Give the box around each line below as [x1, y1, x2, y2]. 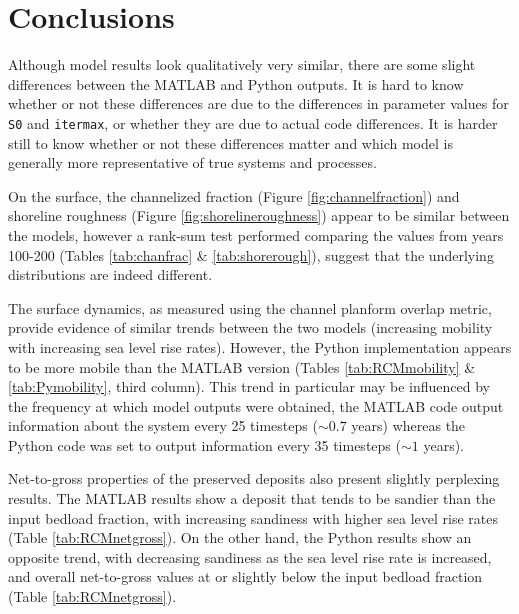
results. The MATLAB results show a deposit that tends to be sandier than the [8, 488, 496, 509]
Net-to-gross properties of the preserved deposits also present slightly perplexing [8, 468, 500, 489]
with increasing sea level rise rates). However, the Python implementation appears [8, 336, 512, 357]
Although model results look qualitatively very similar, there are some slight [8, 54, 476, 75]
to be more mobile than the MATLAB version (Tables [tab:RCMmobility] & [8, 356, 476, 377]
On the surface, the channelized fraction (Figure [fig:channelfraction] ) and [8, 185, 460, 206]
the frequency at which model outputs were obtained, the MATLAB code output [8, 395, 504, 416]
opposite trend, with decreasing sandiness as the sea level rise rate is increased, [8, 546, 492, 567]
